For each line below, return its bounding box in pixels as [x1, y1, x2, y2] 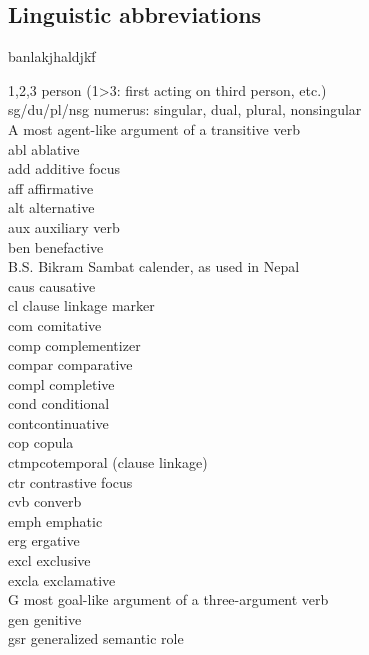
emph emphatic [8, 510, 103, 531]
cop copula [8, 432, 74, 453]
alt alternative [8, 197, 95, 218]
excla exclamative [8, 569, 116, 590]
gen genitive [8, 608, 82, 629]
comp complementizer [8, 334, 141, 355]
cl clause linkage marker [8, 295, 155, 316]
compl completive [8, 373, 115, 394]
